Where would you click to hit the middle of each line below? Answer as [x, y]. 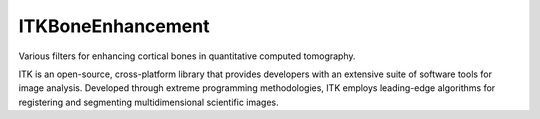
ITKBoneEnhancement [114, 26]
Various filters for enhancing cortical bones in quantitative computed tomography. [187, 56]
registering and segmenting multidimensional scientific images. [148, 102]
